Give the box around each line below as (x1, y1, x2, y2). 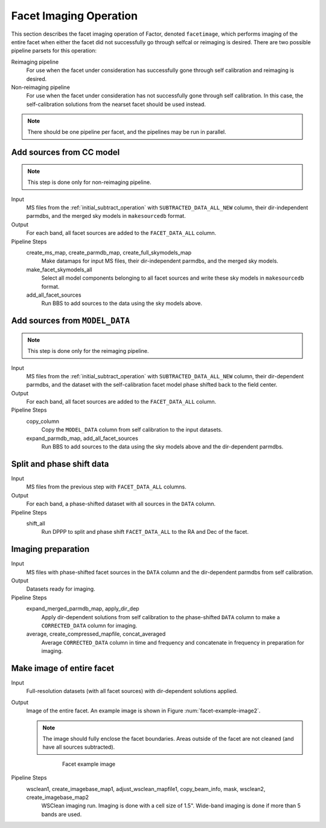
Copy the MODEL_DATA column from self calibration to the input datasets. (41, 426, 223, 433)
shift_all (26, 519, 45, 527)
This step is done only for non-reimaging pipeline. (27, 179, 152, 186)
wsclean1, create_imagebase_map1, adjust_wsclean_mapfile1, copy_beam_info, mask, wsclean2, (26, 785, 266, 792)
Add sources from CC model (11, 147, 120, 157)
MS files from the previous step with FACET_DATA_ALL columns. (26, 483, 187, 490)
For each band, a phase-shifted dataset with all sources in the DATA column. (26, 500, 216, 508)
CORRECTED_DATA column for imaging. (41, 622, 138, 629)
